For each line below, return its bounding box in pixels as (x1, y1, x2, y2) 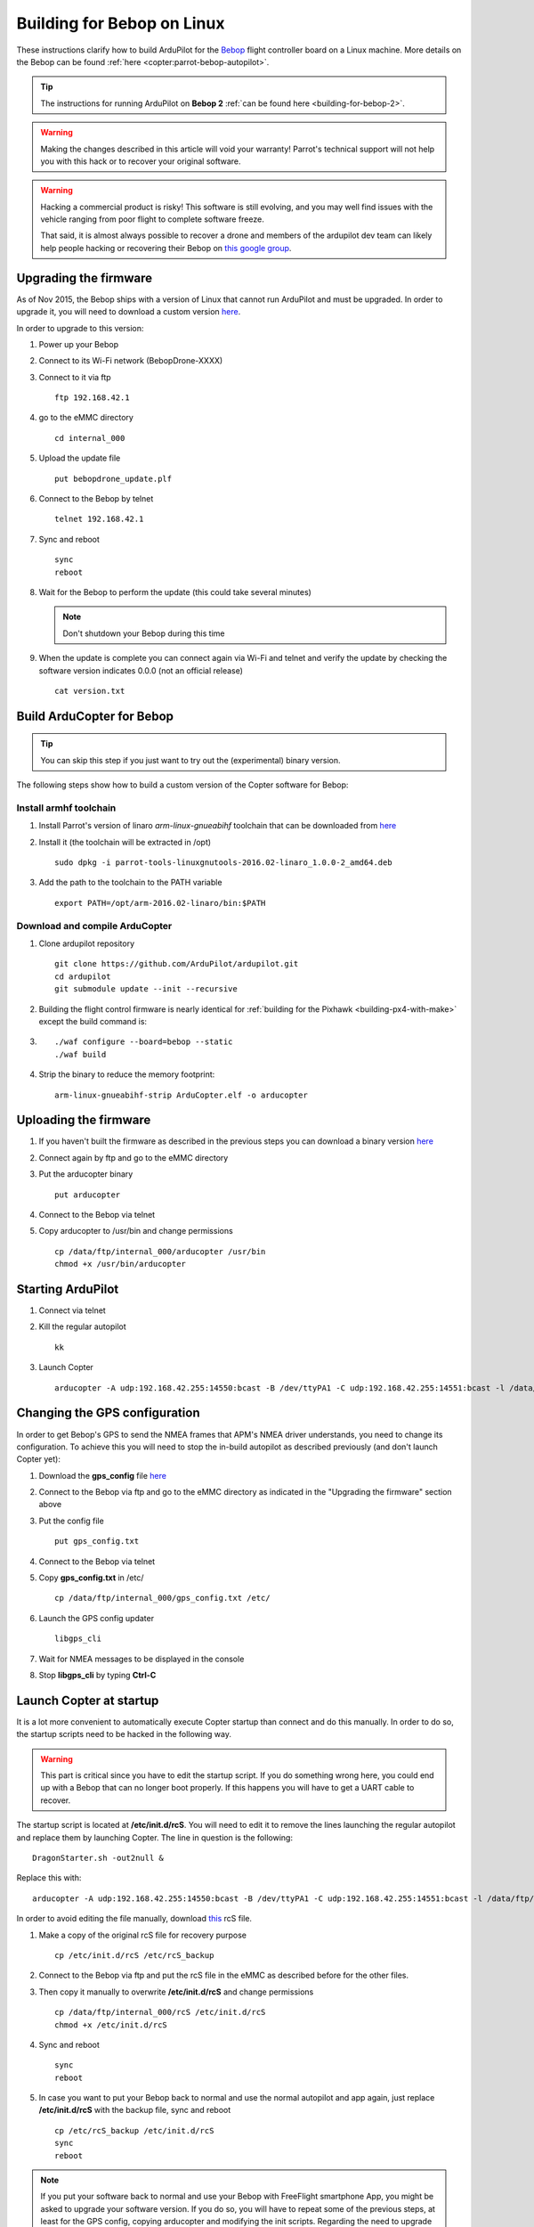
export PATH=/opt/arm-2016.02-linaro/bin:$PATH (54, 898, 266, 908)
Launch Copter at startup (16, 1693, 159, 1708)
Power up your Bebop (38, 339, 119, 349)
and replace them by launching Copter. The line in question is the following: (16, 1831, 294, 1843)
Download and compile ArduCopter (16, 919, 173, 932)
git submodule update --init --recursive (54, 984, 238, 994)
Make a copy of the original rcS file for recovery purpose (38, 1929, 247, 1940)
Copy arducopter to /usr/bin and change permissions (38, 1226, 233, 1236)
